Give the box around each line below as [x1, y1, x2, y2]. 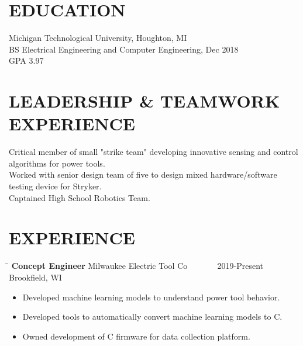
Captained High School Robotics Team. [9, 191, 150, 203]
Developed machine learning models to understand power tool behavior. [22, 290, 280, 303]
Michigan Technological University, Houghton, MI [9, 32, 187, 44]
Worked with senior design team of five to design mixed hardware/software [9, 168, 277, 181]
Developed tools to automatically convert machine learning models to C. [22, 310, 283, 323]
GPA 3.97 [9, 54, 44, 67]
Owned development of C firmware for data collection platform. [22, 330, 250, 342]
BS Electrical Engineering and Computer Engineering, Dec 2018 [9, 43, 239, 55]
